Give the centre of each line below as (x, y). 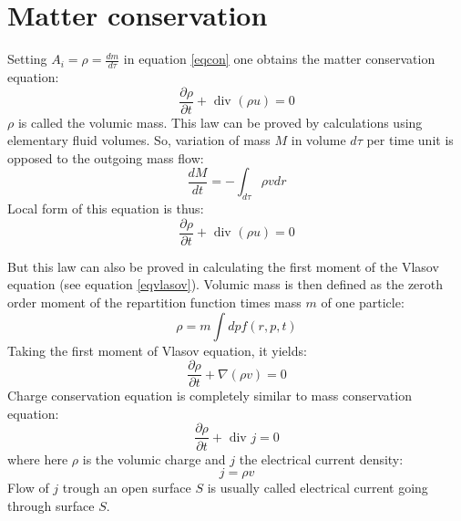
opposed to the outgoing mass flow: (106, 157)
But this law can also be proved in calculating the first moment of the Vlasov (223, 266)
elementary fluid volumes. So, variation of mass (139, 140)
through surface (51, 505)
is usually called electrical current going (318, 488)
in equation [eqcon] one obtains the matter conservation (279, 59)
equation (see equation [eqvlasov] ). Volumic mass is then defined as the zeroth (225, 284)
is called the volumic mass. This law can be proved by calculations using (220, 122)
